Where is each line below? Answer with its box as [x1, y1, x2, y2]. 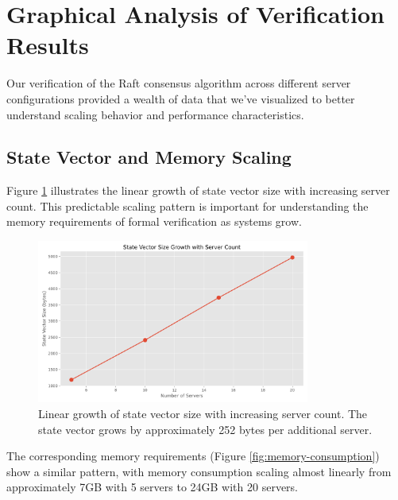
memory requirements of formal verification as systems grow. [6, 213, 302, 230]
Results [6, 29, 89, 61]
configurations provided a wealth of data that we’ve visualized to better [6, 90, 355, 107]
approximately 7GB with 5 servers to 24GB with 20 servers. [6, 479, 298, 495]
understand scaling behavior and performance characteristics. [6, 106, 304, 122]
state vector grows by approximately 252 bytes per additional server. [38, 421, 373, 437]
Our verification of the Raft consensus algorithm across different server [6, 75, 351, 91]
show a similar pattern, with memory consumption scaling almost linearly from [6, 463, 392, 479]
